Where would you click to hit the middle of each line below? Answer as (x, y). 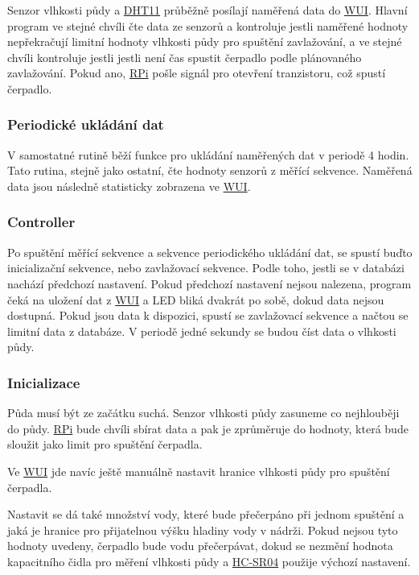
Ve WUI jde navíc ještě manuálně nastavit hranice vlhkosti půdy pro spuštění (199, 471)
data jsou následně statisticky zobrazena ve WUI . (129, 186)
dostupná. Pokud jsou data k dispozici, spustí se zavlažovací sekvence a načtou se (208, 315)
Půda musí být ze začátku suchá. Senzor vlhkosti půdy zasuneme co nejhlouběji (203, 413)
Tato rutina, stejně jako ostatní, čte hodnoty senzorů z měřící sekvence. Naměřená (210, 170)
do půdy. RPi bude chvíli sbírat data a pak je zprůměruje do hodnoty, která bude (208, 428)
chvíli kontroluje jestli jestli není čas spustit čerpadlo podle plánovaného (185, 57)
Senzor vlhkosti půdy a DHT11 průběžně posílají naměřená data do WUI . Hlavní (207, 10)
